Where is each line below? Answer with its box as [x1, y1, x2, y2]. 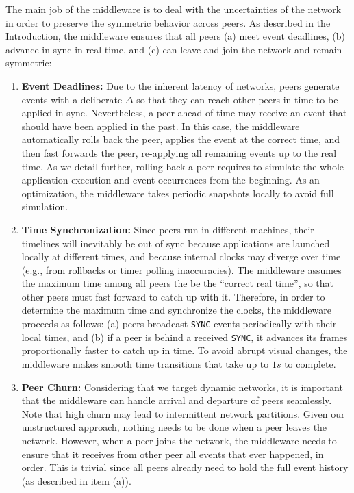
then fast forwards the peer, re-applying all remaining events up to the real [21, 145, 337, 160]
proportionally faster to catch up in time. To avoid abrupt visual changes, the [21, 343, 348, 357]
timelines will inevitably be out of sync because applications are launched [21, 236, 330, 250]
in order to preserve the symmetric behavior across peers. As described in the [5, 15, 331, 29]
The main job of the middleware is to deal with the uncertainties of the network [5, 2, 342, 16]
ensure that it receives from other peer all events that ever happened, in [21, 446, 324, 461]
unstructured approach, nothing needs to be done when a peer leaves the [21, 420, 327, 434]
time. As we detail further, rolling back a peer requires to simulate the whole [21, 159, 344, 173]
